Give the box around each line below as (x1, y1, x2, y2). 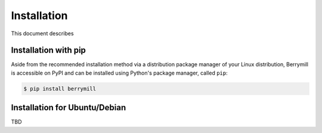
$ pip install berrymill (23, 85, 97, 92)
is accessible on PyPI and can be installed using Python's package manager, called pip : (11, 69, 228, 76)
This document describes (11, 30, 74, 37)
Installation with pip (11, 45, 86, 55)
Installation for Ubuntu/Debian (11, 103, 126, 113)
